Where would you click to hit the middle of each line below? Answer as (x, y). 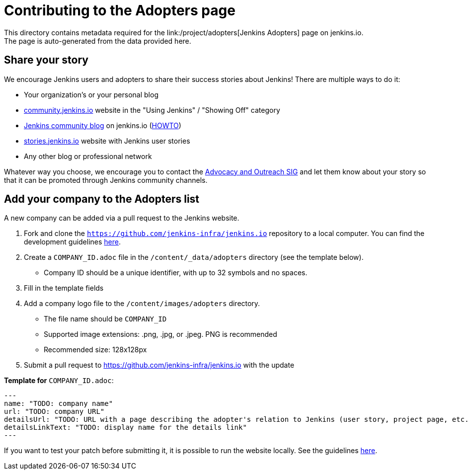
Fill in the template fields (64, 288)
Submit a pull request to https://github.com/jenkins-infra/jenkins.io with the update (159, 365)
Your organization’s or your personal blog (91, 94)
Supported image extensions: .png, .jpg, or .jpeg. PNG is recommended (160, 334)
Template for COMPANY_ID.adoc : (59, 381)
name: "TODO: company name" (59, 404)
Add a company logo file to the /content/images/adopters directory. (142, 304)
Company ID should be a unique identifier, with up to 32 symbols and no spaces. (176, 273)
